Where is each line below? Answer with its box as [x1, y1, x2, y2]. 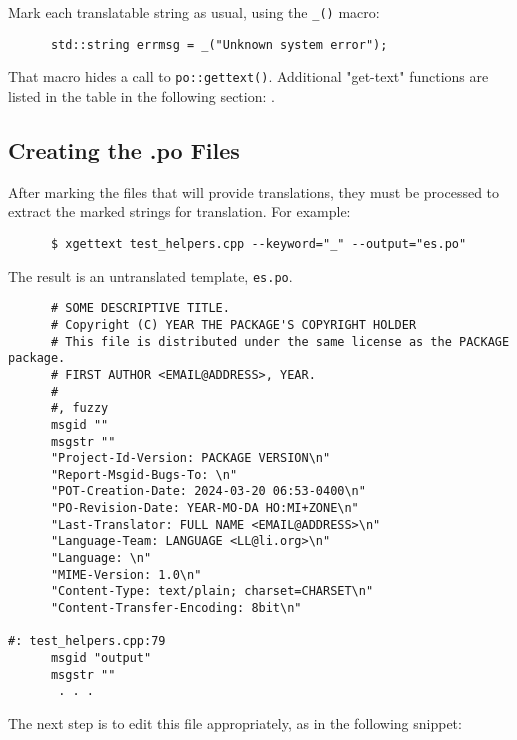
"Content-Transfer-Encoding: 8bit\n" [50, 601, 302, 616]
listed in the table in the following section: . [8, 85, 275, 106]
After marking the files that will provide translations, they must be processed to [8, 181, 500, 202]
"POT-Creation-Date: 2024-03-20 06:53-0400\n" [50, 484, 366, 499]
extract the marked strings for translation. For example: [8, 201, 351, 222]
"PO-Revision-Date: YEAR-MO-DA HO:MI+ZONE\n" [50, 501, 359, 516]
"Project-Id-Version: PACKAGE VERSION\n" [50, 451, 331, 466]
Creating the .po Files [8, 134, 240, 165]
